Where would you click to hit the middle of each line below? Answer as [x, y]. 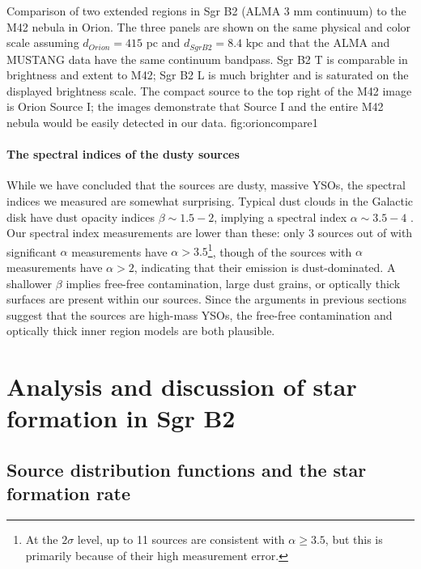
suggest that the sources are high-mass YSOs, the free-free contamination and [200, 314]
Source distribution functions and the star [187, 469]
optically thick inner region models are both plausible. [141, 331]
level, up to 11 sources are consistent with [181, 539]
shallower [30, 283]
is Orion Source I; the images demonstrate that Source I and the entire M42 [195, 106]
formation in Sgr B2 [121, 418]
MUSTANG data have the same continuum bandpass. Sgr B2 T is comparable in [207, 59]
